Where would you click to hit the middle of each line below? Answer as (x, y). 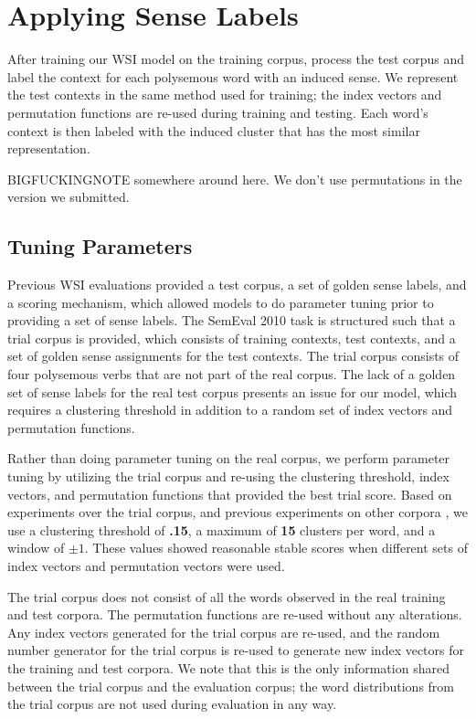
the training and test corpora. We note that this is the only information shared (228, 667)
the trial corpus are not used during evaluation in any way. (172, 704)
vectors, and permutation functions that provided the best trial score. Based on (230, 494)
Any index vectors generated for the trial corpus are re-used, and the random (224, 632)
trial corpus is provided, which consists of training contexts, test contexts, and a (232, 338)
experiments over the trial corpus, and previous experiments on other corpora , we (238, 512)
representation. (49, 148)
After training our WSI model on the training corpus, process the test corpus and (236, 59)
